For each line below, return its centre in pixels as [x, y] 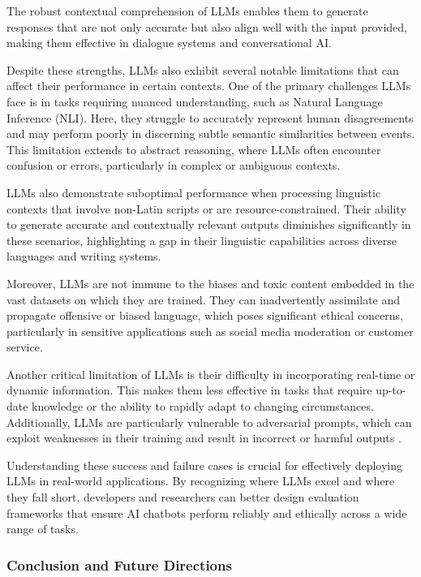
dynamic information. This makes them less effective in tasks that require [189, 390]
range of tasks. [43, 529]
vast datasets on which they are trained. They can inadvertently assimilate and [204, 299]
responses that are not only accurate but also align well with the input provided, [207, 26]
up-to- [391, 390]
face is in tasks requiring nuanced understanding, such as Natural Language [195, 101]
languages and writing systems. [84, 256]
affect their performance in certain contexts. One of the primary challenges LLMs [209, 86]
